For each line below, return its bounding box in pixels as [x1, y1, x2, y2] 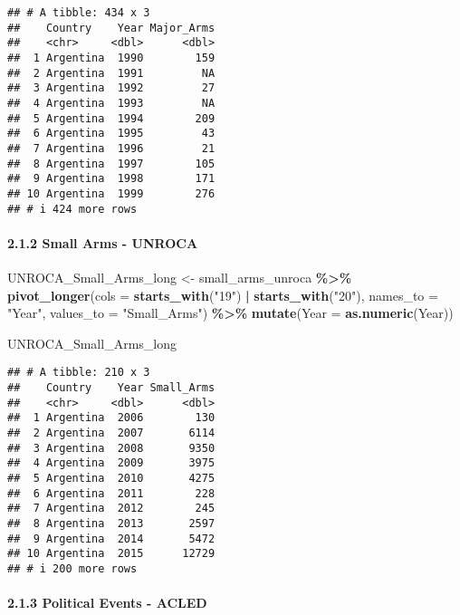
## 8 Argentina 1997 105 [7, 157, 216, 170]
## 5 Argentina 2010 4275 [7, 471, 216, 485]
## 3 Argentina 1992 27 [7, 82, 216, 95]
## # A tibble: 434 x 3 [7, 6, 150, 19]
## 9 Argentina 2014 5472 [7, 532, 216, 545]
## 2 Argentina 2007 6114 [7, 426, 216, 439]
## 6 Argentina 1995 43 [7, 127, 216, 140]
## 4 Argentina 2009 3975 [7, 456, 216, 470]
